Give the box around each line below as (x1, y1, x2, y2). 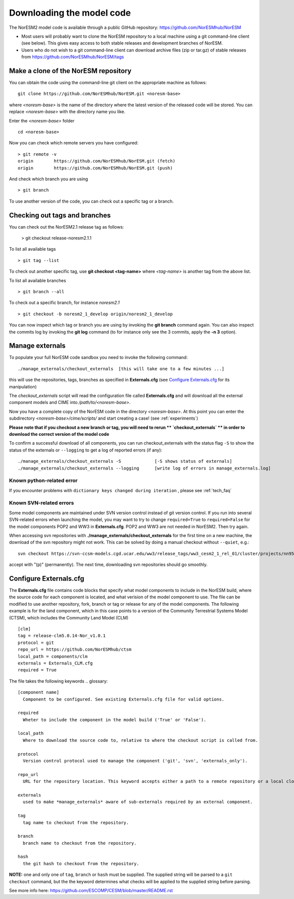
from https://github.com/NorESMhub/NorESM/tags (21, 54, 124, 60)
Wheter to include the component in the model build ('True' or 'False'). (23, 717, 207, 722)
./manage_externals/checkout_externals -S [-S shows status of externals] (18, 458, 232, 464)
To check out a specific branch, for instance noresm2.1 (9, 300, 120, 306)
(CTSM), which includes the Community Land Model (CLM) (9, 615, 129, 620)
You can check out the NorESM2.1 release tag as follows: (9, 224, 124, 230)
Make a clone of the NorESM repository (9, 67, 132, 75)
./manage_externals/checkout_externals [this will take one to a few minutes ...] (18, 366, 225, 372)
